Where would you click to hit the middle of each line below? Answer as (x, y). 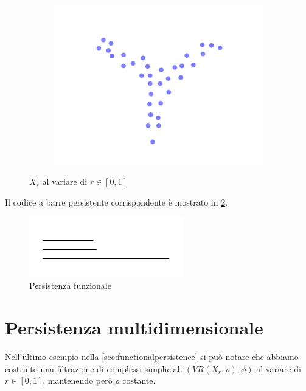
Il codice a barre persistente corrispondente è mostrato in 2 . (116, 202)
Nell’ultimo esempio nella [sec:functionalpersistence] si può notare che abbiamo (152, 356)
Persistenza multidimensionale (134, 327)
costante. (139, 380)
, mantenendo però (78, 380)
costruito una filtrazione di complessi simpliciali (94, 368)
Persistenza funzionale (70, 285)
